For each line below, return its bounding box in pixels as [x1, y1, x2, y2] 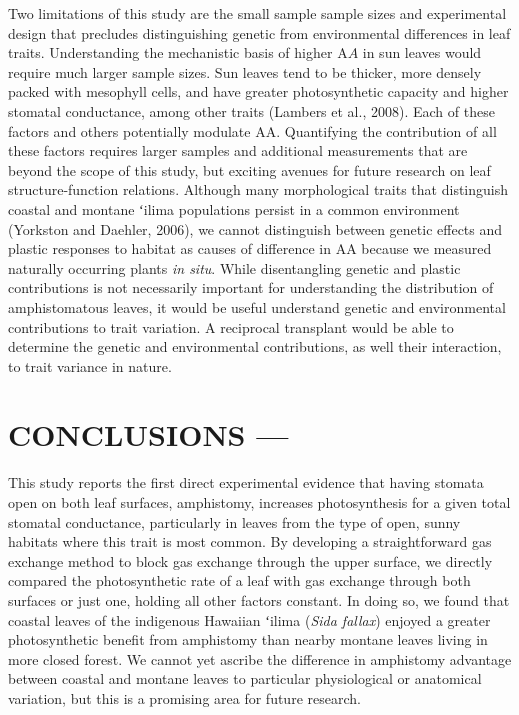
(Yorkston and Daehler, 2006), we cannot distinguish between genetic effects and [8, 218, 503, 239]
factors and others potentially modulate [8, 120, 251, 141]
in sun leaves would [362, 42, 482, 63]
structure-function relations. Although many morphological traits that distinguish [8, 179, 508, 200]
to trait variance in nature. [8, 355, 172, 376]
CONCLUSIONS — [8, 414, 289, 455]
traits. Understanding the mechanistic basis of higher [8, 42, 333, 63]
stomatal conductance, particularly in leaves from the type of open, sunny [8, 511, 461, 532]
